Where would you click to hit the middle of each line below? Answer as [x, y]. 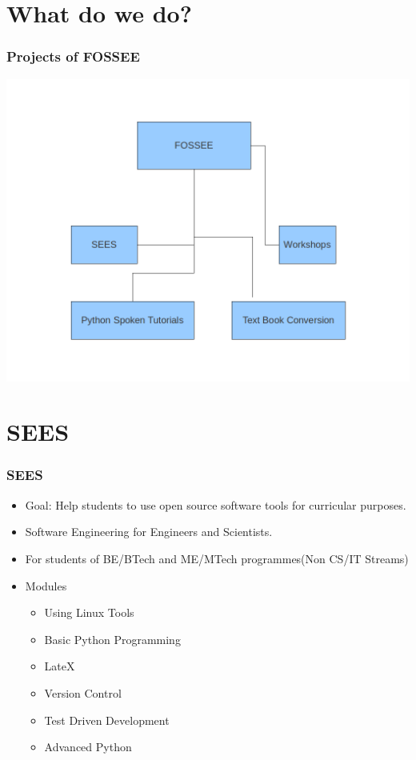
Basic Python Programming [112, 639]
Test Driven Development [107, 720]
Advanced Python [88, 747]
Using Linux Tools [89, 612]
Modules [46, 585]
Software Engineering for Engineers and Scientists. [149, 532]
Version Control [83, 692]
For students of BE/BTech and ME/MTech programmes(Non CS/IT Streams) [217, 558]
